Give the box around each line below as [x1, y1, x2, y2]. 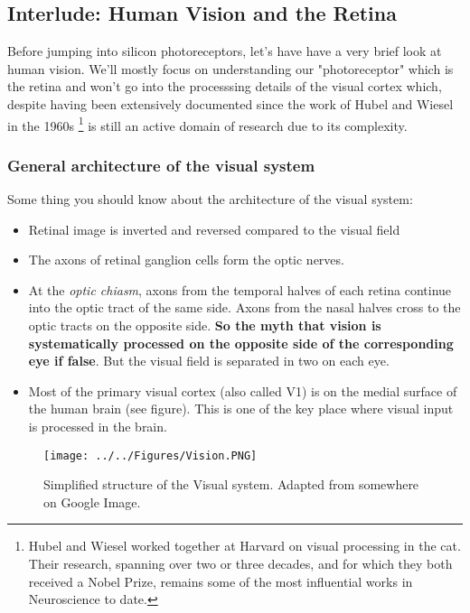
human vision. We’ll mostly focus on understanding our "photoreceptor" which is [7, 59, 454, 78]
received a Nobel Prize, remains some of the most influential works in [28, 571, 413, 590]
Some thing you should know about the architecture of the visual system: [7, 190, 413, 209]
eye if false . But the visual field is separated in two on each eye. [28, 351, 390, 370]
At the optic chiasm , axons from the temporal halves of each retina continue [28, 280, 452, 299]
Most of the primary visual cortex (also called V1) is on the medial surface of [28, 381, 457, 400]
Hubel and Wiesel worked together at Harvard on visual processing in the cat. [28, 536, 461, 555]
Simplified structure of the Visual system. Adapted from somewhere [43, 475, 419, 494]
